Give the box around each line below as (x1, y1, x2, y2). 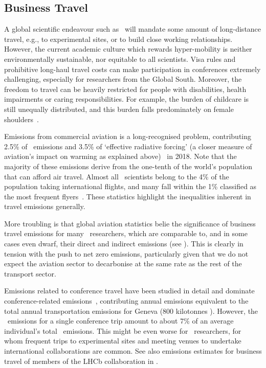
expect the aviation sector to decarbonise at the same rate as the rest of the (4, 258, 242, 269)
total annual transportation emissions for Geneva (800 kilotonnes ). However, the (4, 305, 258, 316)
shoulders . (4, 113, 39, 124)
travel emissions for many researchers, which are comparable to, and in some (4, 228, 248, 239)
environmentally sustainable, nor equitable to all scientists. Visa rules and (4, 53, 236, 64)
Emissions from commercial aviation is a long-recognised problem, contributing (4, 131, 251, 142)
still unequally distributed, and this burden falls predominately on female (4, 103, 234, 114)
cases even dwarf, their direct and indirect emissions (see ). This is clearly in (4, 238, 243, 249)
